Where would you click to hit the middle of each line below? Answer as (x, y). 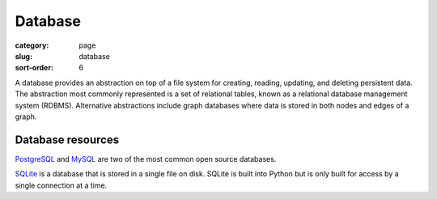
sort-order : (34, 68)
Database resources (67, 140)
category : (32, 45)
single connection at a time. (61, 185)
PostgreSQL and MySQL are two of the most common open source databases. (146, 159)
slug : (23, 56)
